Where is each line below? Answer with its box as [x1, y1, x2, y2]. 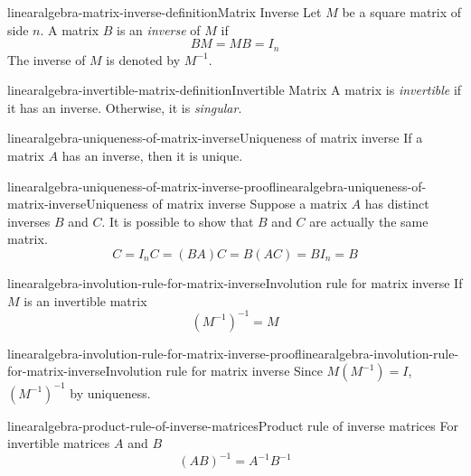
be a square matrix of [342, 3, 462, 21]
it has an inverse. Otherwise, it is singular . [7, 98, 242, 117]
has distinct [364, 194, 429, 213]
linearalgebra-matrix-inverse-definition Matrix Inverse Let [7, 3, 322, 21]
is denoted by [106, 50, 181, 69]
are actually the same [309, 211, 429, 230]
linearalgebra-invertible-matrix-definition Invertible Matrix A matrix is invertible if [7, 80, 462, 99]
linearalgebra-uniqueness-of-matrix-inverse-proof [7, 176, 277, 195]
